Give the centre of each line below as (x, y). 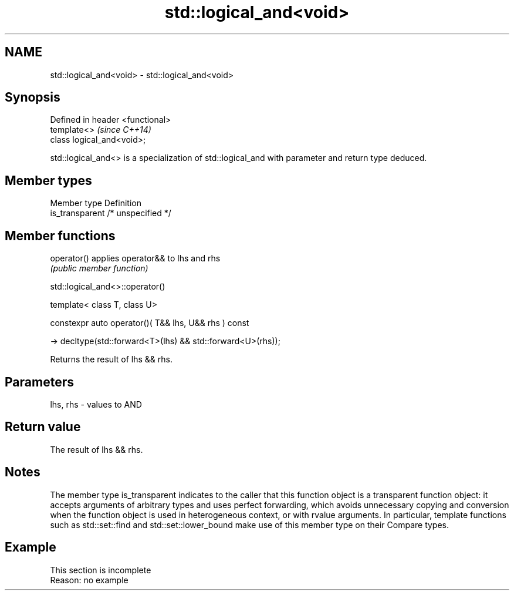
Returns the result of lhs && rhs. (111, 359)
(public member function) (99, 268)
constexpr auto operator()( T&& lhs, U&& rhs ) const (150, 323)
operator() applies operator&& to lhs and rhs (135, 258)
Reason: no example (89, 580)
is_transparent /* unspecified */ (111, 213)
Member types (48, 180)
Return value (43, 427)
